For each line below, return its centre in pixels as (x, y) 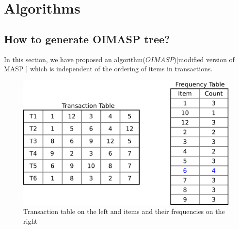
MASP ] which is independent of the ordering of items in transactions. (108, 69)
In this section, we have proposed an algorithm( (75, 59)
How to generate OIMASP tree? (87, 39)
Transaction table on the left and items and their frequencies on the (124, 211)
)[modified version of (204, 59)
